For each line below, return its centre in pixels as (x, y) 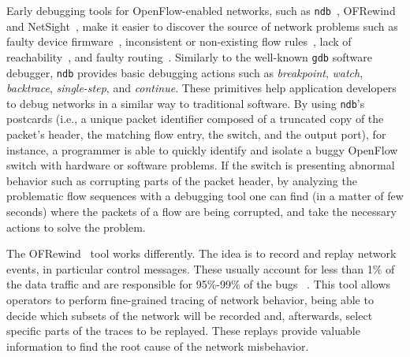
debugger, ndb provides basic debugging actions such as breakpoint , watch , (185, 72)
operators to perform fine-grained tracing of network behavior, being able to (190, 299)
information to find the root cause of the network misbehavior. (158, 346)
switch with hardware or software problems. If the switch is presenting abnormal (201, 165)
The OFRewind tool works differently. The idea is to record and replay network (201, 253)
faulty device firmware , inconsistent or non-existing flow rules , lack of (179, 41)
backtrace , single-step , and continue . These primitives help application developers (201, 88)
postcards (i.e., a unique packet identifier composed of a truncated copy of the (195, 119)
